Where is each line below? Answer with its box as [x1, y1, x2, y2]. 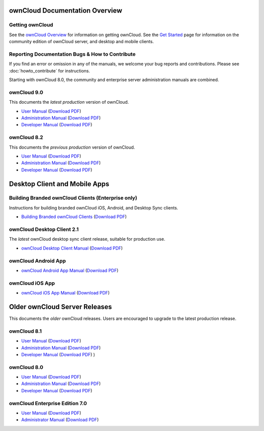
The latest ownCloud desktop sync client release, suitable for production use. [9, 236, 166, 242]
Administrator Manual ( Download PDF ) [21, 417, 99, 423]
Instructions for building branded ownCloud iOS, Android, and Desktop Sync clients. [9, 204, 178, 210]
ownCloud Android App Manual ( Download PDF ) [21, 267, 119, 273]
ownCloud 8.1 [9, 328, 42, 335]
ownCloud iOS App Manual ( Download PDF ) [21, 290, 110, 296]
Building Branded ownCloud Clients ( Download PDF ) [21, 214, 127, 220]
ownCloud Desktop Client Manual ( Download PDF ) [21, 245, 123, 251]
